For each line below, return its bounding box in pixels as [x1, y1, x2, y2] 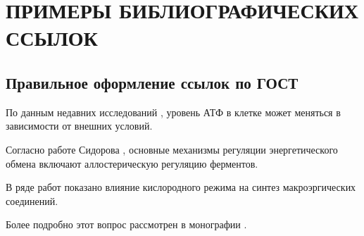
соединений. [6, 193, 58, 208]
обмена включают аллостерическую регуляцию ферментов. [6, 156, 258, 170]
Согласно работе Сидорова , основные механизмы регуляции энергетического [6, 142, 338, 156]
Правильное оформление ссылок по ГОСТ [6, 71, 299, 93]
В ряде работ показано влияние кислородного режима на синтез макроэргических [6, 180, 356, 194]
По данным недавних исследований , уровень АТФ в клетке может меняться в [6, 104, 341, 119]
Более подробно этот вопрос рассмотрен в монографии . [6, 217, 247, 232]
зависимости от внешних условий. [6, 118, 153, 133]
